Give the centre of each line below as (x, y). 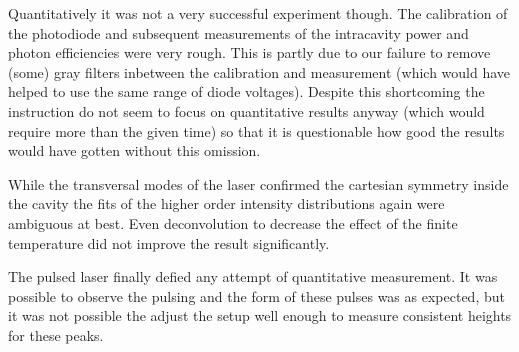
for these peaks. (56, 334)
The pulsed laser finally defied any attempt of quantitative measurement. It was (253, 276)
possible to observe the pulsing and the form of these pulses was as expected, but (256, 295)
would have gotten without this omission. (134, 150)
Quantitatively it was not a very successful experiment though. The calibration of (258, 13)
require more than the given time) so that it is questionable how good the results (256, 130)
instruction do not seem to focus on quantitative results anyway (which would (246, 110)
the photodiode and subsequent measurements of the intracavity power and (238, 32)
